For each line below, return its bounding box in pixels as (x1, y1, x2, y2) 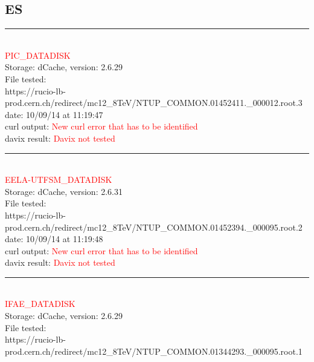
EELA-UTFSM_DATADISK (5, 173, 112, 186)
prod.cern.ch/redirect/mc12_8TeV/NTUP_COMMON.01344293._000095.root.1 (5, 344, 303, 357)
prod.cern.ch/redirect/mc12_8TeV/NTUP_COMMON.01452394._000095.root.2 (5, 220, 303, 233)
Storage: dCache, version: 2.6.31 (5, 185, 123, 197)
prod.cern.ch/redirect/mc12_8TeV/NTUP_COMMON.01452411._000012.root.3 (5, 96, 303, 109)
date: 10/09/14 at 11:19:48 (5, 232, 103, 245)
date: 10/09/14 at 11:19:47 (5, 108, 103, 120)
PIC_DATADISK (5, 48, 71, 61)
